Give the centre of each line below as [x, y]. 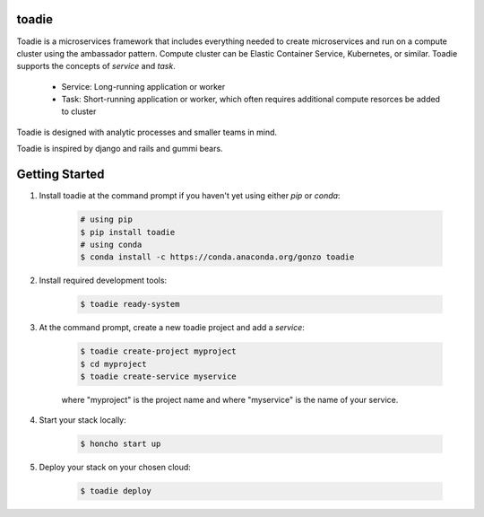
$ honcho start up [121, 444]
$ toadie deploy [116, 491]
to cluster [79, 111]
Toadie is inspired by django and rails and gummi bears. [120, 149]
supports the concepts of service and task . [96, 66]
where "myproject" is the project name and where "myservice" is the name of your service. [230, 400]
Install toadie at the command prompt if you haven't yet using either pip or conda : [190, 196]
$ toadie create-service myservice [158, 377]
